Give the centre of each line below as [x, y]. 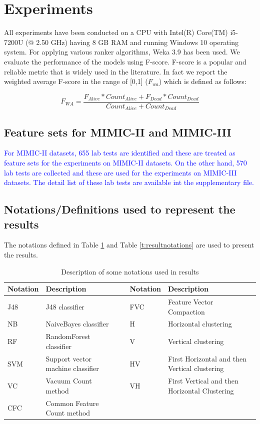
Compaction [186, 311]
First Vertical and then [203, 381]
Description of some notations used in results [130, 271]
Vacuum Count [69, 381]
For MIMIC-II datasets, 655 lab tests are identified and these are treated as [120, 153]
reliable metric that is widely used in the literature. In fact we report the [116, 71]
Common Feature [72, 403]
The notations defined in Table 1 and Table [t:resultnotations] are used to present [129, 245]
